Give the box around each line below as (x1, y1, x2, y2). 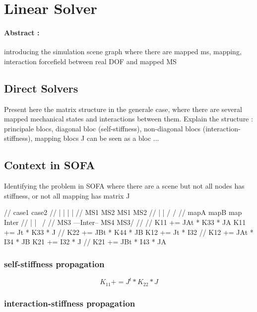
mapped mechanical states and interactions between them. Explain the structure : (4, 113, 253, 124)
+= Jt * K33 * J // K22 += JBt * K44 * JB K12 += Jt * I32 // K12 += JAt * (4, 226, 254, 237)
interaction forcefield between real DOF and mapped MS (4, 56, 177, 66)
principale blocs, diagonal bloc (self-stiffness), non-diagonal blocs (4, 123, 201, 133)
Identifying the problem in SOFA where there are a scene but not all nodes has (4, 181, 245, 191)
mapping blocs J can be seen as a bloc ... (35, 133, 159, 143)
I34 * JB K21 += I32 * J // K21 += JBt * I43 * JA (4, 236, 166, 247)
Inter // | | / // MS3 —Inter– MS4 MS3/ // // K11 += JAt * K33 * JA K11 (4, 216, 246, 227)
